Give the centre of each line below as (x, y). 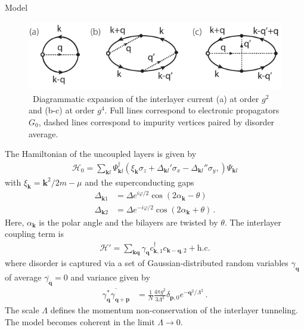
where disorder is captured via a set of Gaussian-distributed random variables (147, 263)
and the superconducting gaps (139, 182)
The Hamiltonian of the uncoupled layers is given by (101, 154)
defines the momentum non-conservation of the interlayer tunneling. (174, 310)
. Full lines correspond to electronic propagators (192, 110)
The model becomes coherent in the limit (80, 321)
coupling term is (34, 234)
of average (23, 277)
